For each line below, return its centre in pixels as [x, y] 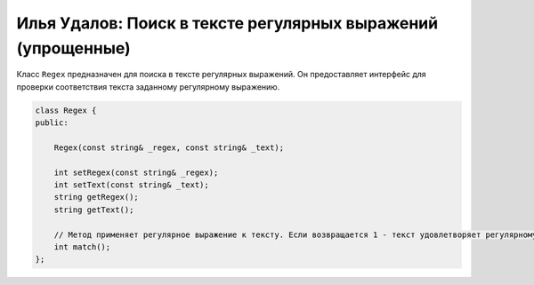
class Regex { [66, 110]
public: [52, 123]
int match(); [82, 247]
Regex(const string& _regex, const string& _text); [169, 147]
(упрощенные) [73, 48]
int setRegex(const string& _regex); [136, 172]
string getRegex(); [97, 197]
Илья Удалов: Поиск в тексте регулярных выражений [227, 23]
